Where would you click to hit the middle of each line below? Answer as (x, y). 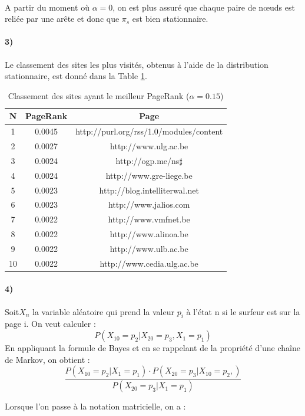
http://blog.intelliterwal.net (149, 190)
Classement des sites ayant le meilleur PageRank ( (99, 95)
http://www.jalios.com (149, 204)
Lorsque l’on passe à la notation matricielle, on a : (95, 406)
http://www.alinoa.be (149, 234)
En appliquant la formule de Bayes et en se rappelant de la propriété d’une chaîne (152, 348)
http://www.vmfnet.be (149, 219)
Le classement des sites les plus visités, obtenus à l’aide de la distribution (137, 64)
